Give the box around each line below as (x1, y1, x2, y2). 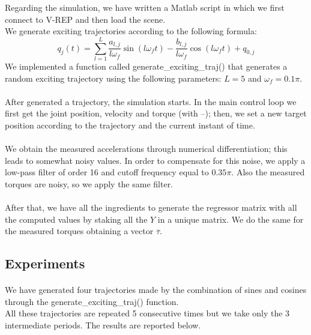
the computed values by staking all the (5, 213, 148, 225)
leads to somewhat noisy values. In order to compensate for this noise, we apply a (5, 154, 306, 166)
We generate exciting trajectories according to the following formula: (5, 25, 257, 37)
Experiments (5, 254, 85, 273)
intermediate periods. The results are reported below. (5, 318, 201, 331)
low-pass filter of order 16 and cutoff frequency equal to (5, 166, 209, 178)
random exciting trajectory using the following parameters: (5, 71, 222, 84)
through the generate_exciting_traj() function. (5, 295, 179, 307)
